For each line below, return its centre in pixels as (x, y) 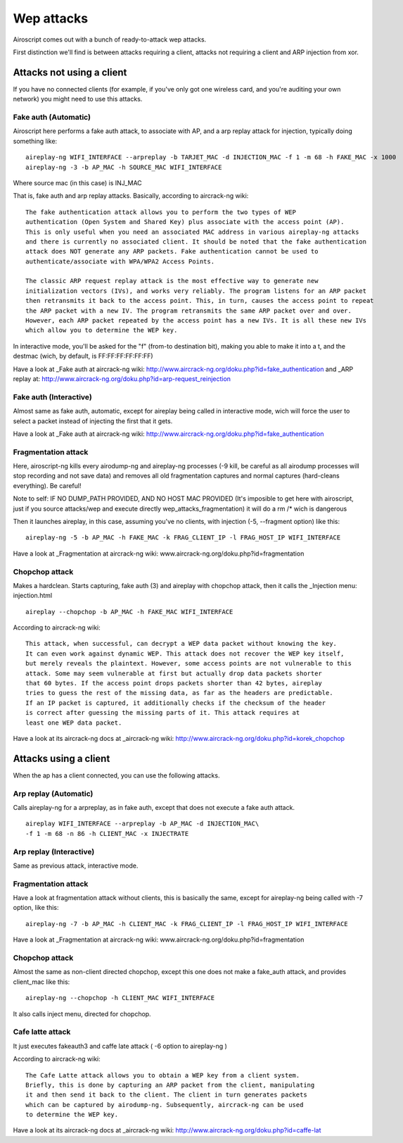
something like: (35, 141)
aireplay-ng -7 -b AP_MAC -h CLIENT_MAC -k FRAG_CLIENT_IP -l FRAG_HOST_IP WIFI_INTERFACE (187, 924)
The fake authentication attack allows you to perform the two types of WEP (161, 212)
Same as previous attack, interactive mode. (76, 866)
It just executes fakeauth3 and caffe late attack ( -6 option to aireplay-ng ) (120, 1046)
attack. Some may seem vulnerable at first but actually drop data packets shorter (174, 673)
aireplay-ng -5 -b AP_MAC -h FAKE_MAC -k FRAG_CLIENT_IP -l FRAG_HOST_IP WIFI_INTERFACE (183, 538)
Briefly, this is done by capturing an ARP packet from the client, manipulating (170, 1085)
